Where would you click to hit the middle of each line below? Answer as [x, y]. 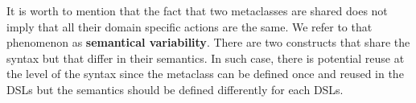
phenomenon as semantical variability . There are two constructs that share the [208, 42]
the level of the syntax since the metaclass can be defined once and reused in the [205, 74]
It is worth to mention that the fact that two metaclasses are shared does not [197, 10]
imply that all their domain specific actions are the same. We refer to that [189, 26]
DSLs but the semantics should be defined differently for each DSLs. [175, 89]
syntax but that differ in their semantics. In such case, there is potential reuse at [206, 58]
